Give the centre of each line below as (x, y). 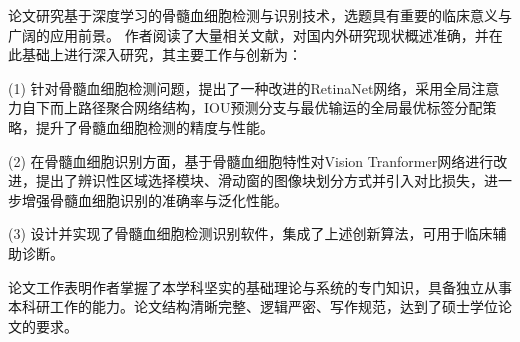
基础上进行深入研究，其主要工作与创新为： (161, 54)
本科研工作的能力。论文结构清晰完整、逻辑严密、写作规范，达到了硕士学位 (253, 306)
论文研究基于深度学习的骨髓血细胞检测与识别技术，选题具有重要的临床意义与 (260, 15)
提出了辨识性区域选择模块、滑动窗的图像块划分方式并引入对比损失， (259, 180)
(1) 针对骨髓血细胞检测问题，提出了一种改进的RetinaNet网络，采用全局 (240, 87)
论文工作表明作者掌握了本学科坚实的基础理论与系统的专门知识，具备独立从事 (260, 286)
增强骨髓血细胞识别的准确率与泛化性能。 (154, 199)
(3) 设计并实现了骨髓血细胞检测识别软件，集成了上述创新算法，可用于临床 (250, 233)
